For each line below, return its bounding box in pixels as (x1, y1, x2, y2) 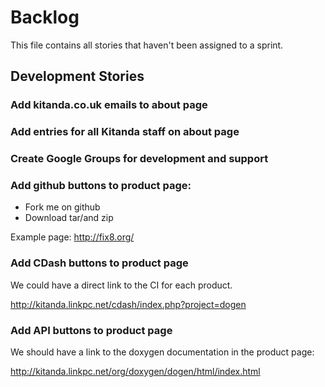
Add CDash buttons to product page (10, 256, 189, 270)
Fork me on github (24, 201, 101, 213)
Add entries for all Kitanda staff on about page (10, 125, 240, 139)
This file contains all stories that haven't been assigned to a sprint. (10, 39, 284, 51)
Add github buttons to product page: (10, 179, 192, 193)
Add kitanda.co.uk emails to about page (10, 98, 208, 112)
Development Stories (10, 68, 145, 85)
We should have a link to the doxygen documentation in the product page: (10, 346, 315, 358)
